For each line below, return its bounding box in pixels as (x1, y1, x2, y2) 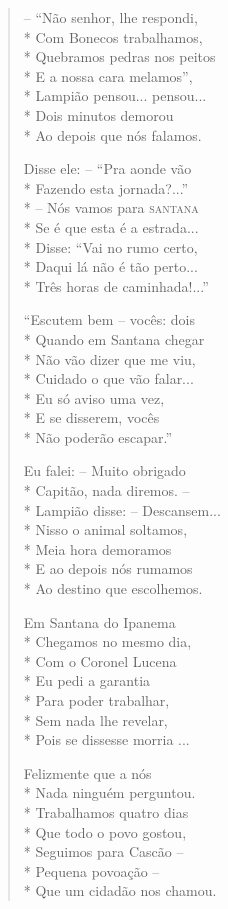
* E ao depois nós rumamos (23, 558, 193, 579)
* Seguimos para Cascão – (23, 841, 184, 862)
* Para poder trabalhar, (23, 690, 170, 710)
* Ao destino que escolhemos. (23, 578, 203, 599)
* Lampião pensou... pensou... (23, 85, 207, 106)
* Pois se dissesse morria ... (23, 729, 190, 750)
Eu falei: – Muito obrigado (23, 460, 186, 481)
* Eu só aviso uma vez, (23, 387, 165, 408)
